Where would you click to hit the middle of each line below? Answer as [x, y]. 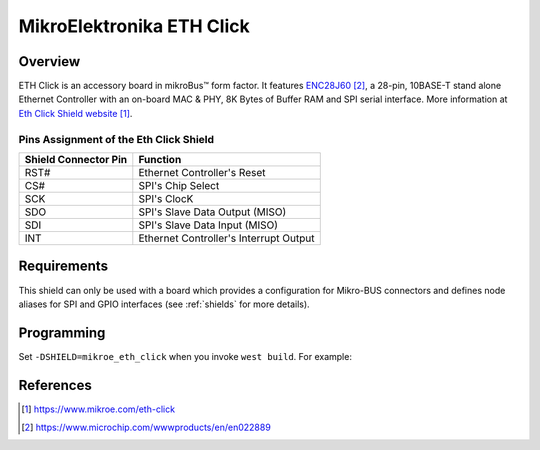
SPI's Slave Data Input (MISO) [208, 225]
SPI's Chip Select [179, 185]
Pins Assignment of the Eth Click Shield [116, 139]
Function [160, 159]
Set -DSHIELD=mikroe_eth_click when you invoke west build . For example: [185, 356]
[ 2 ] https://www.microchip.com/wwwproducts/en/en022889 [146, 427]
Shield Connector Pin [76, 159]
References [55, 385]
